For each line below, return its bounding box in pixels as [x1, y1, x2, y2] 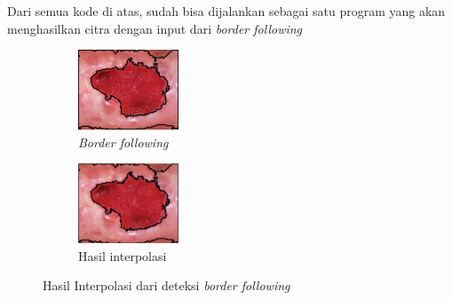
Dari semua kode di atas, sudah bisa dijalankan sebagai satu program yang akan [7, 2, 446, 20]
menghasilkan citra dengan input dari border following [7, 19, 303, 37]
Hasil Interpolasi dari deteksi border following [43, 276, 290, 295]
